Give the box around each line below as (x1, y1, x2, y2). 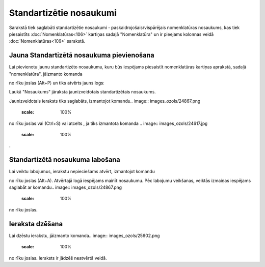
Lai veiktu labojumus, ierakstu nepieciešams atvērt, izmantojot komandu (9, 169, 155, 175)
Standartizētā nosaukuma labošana (9, 155, 120, 164)
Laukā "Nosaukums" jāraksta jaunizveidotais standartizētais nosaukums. (9, 89, 156, 95)
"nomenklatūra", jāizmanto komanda (9, 71, 83, 77)
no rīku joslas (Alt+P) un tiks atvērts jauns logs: (9, 80, 105, 86)
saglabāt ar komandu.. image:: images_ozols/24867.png (9, 184, 122, 190)
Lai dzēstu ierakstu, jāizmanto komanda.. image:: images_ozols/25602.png (9, 233, 160, 238)
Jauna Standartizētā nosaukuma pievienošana (9, 51, 155, 59)
